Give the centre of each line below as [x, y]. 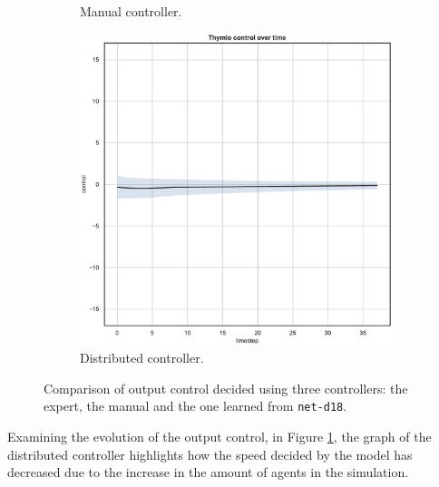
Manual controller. [131, 11]
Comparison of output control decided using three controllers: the [226, 388]
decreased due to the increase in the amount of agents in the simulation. [208, 472]
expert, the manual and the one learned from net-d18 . [195, 406]
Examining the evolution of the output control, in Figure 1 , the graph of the [219, 437]
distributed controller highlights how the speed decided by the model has [210, 454]
